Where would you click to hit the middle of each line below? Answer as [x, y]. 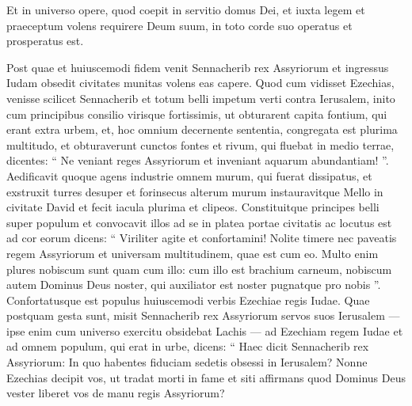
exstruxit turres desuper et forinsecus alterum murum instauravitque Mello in [195, 191]
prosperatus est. [45, 41]
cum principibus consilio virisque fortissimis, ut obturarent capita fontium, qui [197, 114]
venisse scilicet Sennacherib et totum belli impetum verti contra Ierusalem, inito [201, 98]
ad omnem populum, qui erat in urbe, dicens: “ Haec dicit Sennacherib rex [188, 346]
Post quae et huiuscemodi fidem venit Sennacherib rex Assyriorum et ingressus [198, 67]
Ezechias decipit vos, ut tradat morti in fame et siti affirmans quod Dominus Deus [206, 377]
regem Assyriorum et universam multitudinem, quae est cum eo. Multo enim [193, 253]
